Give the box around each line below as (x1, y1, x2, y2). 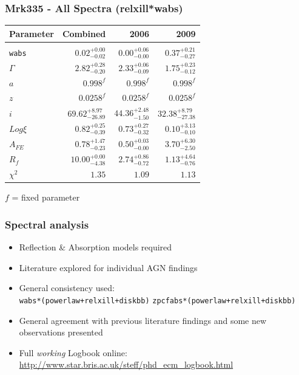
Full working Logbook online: (19, 346, 127, 359)
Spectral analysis (5, 216, 89, 232)
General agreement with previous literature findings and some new (19, 314, 267, 326)
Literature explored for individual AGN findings (19, 261, 198, 274)
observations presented (19, 326, 103, 339)
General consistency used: (19, 281, 115, 294)
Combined (62, 27, 106, 40)
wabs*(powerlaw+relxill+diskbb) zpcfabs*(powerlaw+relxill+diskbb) (19, 296, 296, 305)
